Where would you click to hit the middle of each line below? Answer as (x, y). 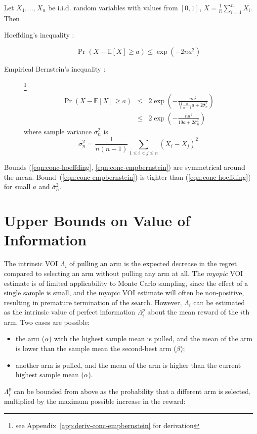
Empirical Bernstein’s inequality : (55, 68)
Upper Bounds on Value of (97, 220)
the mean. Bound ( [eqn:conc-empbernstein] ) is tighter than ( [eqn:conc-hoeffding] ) (128, 177)
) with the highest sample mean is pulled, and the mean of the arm (151, 338)
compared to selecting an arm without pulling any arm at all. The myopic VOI (124, 273)
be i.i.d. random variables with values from (113, 7)
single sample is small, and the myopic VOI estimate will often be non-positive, (124, 293)
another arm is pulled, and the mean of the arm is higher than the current (128, 365)
